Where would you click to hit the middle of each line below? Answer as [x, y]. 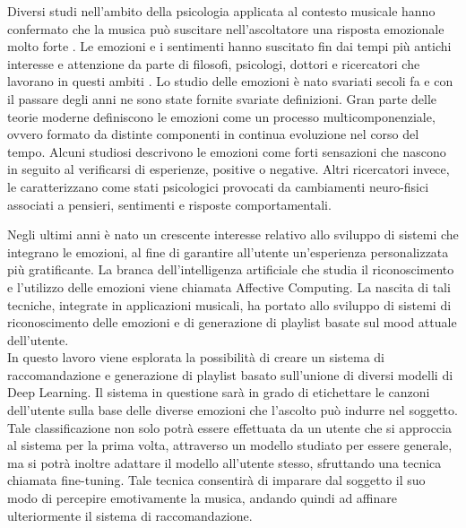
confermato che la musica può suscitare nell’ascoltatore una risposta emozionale [226, 28]
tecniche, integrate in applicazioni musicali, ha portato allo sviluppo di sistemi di [229, 304]
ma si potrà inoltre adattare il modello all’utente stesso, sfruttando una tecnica [224, 462]
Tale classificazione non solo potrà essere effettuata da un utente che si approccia [229, 427]
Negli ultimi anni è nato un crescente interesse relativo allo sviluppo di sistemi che [233, 234]
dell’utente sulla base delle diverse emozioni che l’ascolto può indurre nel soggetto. [233, 410]
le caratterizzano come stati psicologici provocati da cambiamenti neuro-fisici [218, 186]
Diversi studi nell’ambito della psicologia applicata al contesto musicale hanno [221, 11]
